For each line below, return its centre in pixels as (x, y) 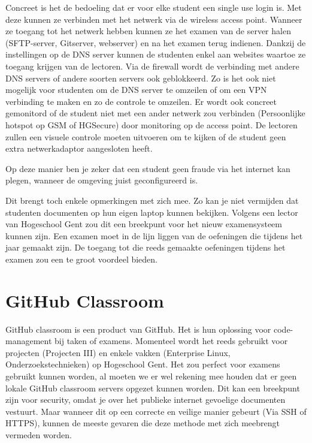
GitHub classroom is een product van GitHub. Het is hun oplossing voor (138, 329)
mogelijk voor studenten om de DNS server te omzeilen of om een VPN (136, 90)
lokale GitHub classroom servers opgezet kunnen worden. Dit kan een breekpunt (153, 388)
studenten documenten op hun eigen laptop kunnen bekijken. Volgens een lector (152, 212)
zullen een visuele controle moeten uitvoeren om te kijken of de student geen (146, 136)
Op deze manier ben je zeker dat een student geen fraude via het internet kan (148, 168)
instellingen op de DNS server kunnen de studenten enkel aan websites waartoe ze (156, 54)
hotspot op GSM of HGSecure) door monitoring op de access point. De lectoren (152, 124)
